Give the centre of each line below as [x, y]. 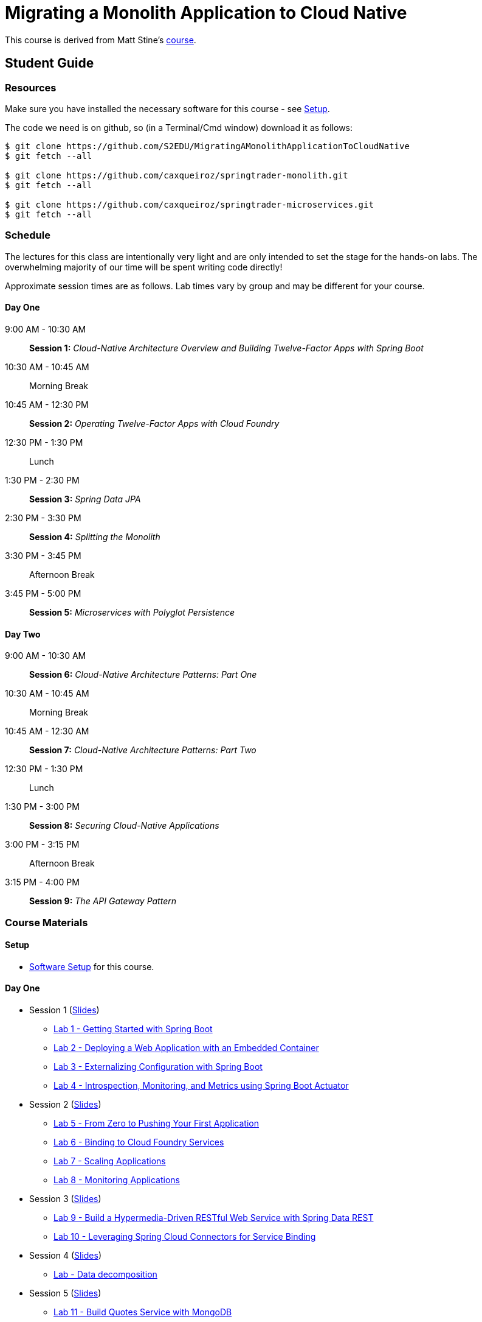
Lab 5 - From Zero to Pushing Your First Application [156, 1123]
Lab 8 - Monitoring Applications [117, 1180]
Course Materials [46, 922]
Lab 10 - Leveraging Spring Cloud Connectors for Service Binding [185, 1236]
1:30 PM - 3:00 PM [42, 807]
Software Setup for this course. [92, 966]
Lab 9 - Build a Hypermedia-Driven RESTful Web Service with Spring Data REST [214, 1217]
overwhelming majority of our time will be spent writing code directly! [144, 267]
